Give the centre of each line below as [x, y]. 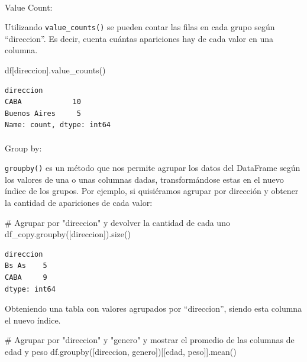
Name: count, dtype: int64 [58, 125]
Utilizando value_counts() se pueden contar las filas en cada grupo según [140, 27]
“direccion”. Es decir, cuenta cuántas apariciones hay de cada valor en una [139, 38]
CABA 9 [26, 277]
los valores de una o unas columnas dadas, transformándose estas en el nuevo [144, 179]
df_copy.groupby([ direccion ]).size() [68, 234]
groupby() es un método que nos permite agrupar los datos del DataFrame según [153, 168]
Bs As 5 [26, 266]
